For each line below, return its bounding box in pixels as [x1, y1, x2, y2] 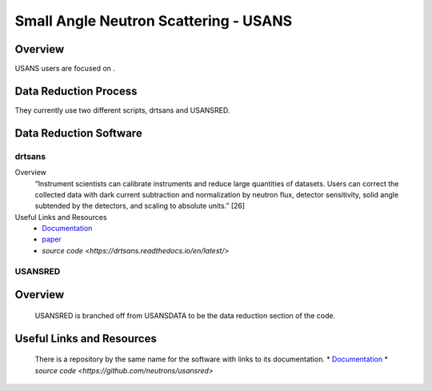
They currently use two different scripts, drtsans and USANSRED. [14, 105, 230, 115]
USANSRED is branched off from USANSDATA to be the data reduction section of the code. [34, 310, 336, 320]
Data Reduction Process [14, 84, 138, 98]
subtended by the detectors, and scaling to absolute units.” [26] [34, 201, 246, 211]
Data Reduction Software [14, 126, 143, 140]
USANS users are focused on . [14, 64, 116, 74]
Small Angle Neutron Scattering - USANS [14, 12, 293, 30]
